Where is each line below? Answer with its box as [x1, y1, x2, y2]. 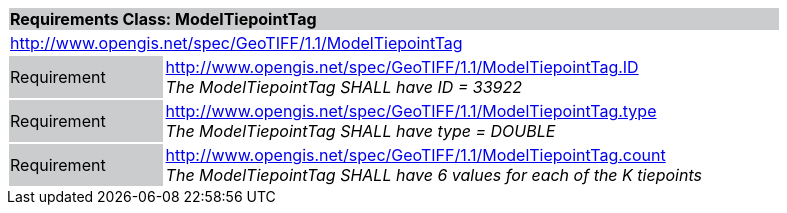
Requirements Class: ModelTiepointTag [10, 9, 317, 29]
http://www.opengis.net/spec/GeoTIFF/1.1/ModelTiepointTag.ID [165, 57, 639, 77]
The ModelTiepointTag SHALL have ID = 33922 [165, 77, 522, 97]
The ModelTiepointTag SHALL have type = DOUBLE [165, 121, 556, 141]
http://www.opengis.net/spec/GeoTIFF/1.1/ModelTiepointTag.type [165, 101, 657, 121]
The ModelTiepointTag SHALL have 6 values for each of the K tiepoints [165, 165, 702, 185]
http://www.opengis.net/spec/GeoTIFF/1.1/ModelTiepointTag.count [165, 145, 666, 165]
